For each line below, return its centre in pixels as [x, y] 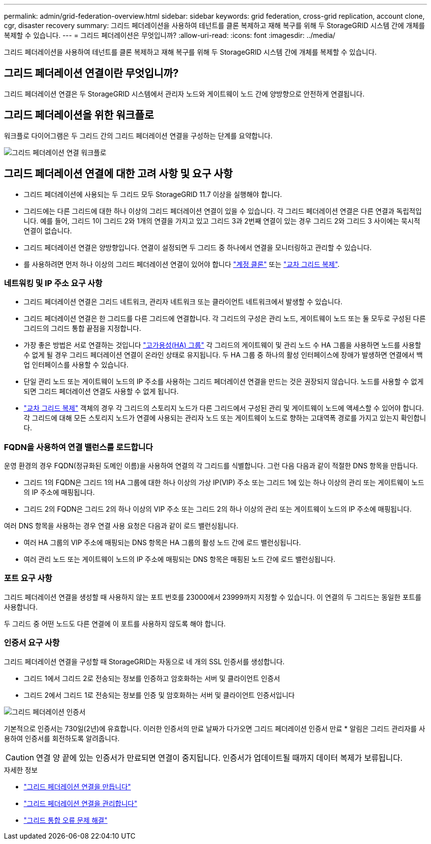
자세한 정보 [21, 770]
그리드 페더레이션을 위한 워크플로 [79, 115]
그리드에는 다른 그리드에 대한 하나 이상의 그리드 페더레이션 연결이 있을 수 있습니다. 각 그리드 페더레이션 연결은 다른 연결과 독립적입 [223, 211]
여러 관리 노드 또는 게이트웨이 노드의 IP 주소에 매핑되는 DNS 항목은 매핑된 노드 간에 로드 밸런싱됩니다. [180, 559]
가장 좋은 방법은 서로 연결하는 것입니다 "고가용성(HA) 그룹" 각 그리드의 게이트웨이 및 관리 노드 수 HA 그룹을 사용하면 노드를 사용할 [222, 345]
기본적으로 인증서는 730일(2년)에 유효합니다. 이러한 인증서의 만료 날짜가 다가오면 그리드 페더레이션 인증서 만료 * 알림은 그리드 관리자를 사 [215, 728]
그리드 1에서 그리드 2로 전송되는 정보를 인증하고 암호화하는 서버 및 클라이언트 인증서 [152, 678]
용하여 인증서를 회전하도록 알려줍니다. [62, 738]
